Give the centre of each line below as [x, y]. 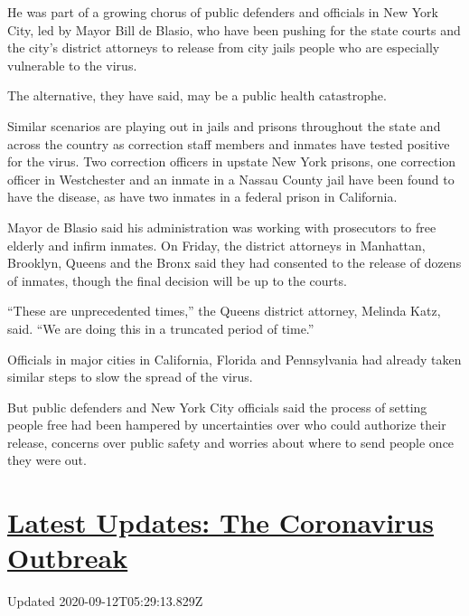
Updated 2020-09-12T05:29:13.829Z [105, 601]
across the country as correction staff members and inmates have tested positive [229, 143]
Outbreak [68, 558]
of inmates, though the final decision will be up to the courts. [177, 280]
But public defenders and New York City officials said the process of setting [217, 407]
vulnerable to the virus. [72, 65]
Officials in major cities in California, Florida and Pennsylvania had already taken [234, 359]
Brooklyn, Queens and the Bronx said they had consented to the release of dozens [234, 263]
